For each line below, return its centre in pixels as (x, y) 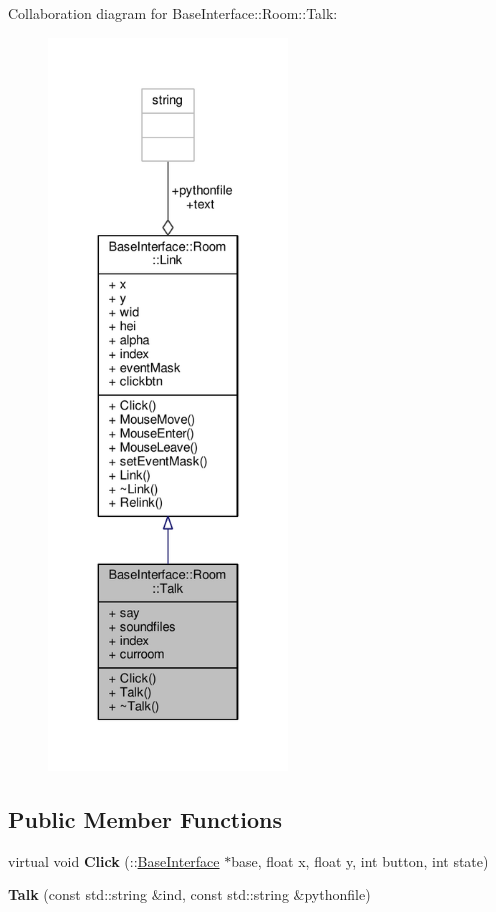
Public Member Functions (145, 818)
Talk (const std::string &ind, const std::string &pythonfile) (189, 894)
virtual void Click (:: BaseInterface (114, 860)
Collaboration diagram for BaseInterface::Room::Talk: (173, 13)
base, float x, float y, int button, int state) (360, 860)
